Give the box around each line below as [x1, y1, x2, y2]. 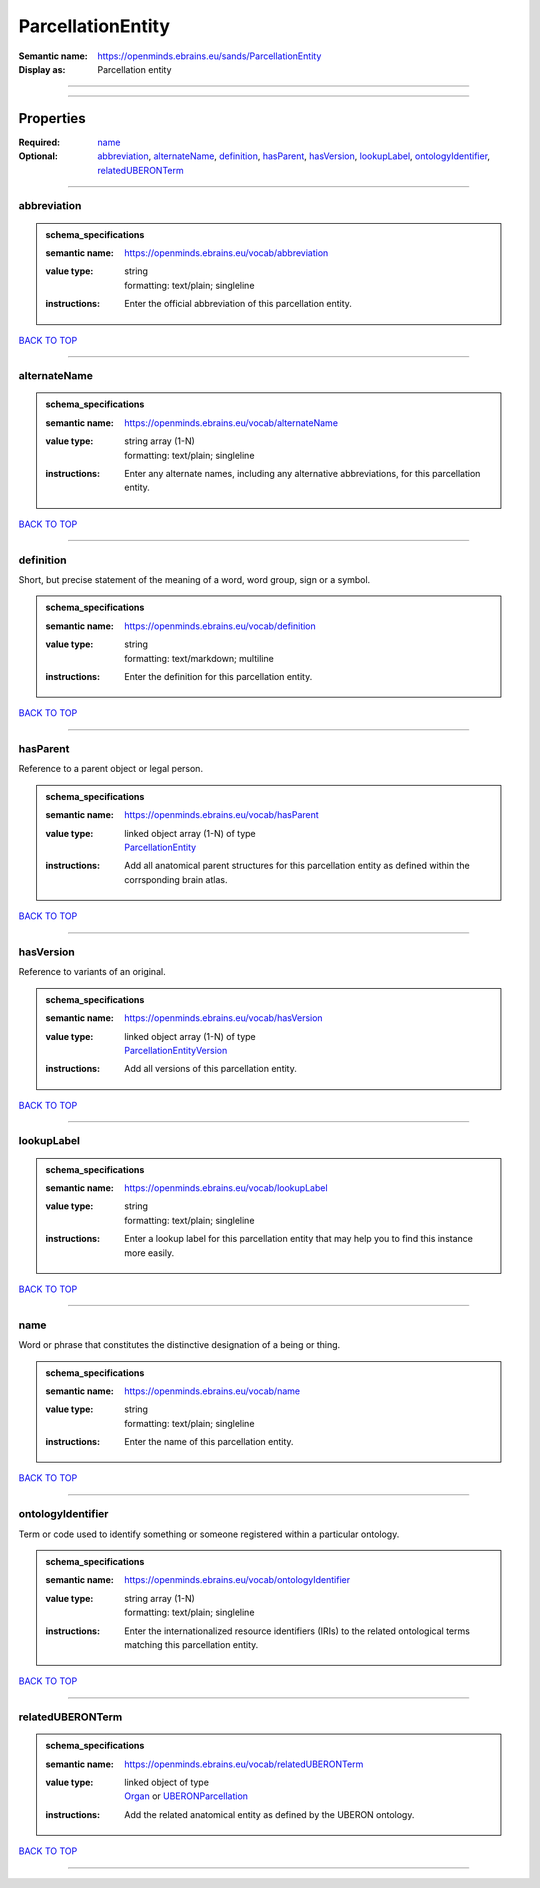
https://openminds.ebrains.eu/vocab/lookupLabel [124, 1182, 329, 1194]
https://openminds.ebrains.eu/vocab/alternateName [124, 416, 339, 429]
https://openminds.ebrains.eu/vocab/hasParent [124, 809, 319, 821]
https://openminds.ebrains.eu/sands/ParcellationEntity [97, 50, 322, 62]
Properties [18, 110, 86, 127]
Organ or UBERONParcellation [124, 1790, 249, 1802]
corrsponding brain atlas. [124, 873, 228, 885]
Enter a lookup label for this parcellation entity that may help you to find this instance [124, 1233, 474, 1245]
